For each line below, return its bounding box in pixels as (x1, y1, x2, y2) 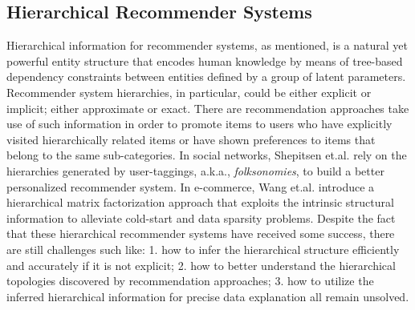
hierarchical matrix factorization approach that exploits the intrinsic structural (6, 194, 394, 211)
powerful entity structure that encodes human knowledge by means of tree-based (6, 52, 403, 69)
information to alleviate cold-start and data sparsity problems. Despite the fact (6, 209, 396, 226)
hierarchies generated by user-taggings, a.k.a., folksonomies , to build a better (6, 162, 384, 179)
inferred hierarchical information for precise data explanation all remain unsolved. (6, 288, 409, 304)
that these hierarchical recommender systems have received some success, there (6, 225, 395, 242)
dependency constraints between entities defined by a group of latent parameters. (6, 68, 406, 85)
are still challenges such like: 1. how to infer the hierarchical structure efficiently (6, 240, 400, 257)
